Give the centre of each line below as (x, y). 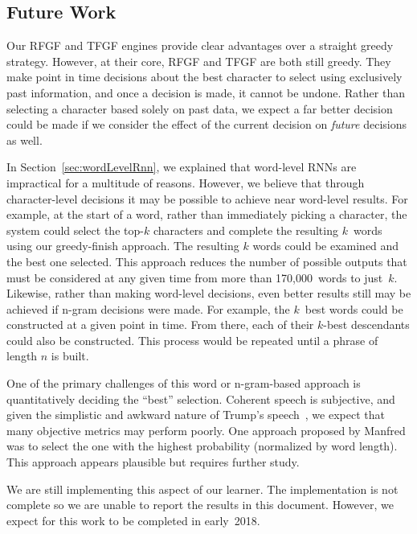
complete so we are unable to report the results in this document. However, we (200, 505)
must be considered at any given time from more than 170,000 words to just (195, 277)
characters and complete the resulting (245, 230)
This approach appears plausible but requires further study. (153, 462)
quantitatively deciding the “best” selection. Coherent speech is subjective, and (201, 398)
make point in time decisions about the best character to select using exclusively (204, 77)
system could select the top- (75, 230)
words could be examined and (326, 246)
